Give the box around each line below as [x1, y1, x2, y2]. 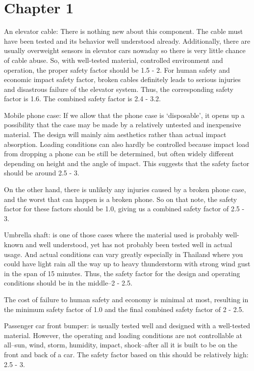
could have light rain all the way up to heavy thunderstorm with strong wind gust [4, 258, 251, 269]
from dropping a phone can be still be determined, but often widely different [4, 148, 234, 159]
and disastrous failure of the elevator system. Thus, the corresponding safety [4, 84, 233, 94]
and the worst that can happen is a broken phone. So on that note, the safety [4, 194, 237, 204]
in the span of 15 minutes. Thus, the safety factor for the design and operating [4, 268, 240, 278]
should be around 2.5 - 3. [4, 168, 79, 178]
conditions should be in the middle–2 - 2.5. [4, 278, 132, 288]
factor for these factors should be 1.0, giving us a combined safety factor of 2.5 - [4, 203, 245, 214]
